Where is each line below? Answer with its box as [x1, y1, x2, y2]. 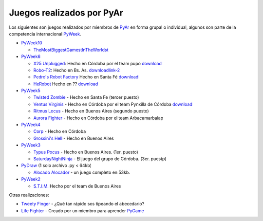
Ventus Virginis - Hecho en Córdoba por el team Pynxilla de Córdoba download [33, 101, 192, 107]
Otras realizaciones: [9, 192, 49, 198]
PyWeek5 [21, 88, 41, 93]
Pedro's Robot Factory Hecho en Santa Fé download [33, 74, 139, 80]
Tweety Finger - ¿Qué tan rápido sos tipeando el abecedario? [21, 201, 145, 207]
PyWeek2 [21, 176, 41, 182]
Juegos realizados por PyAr [9, 7, 124, 18]
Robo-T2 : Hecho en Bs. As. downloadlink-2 [33, 67, 120, 73]
